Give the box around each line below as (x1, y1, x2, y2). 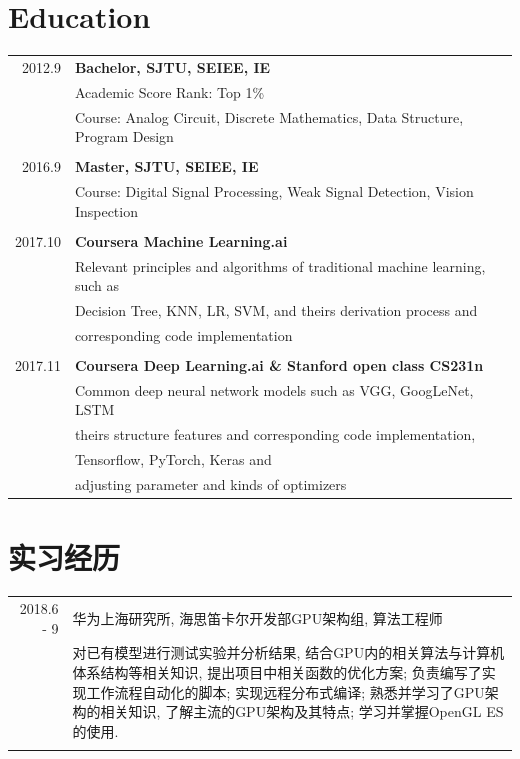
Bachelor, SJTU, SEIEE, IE (74, 56, 271, 77)
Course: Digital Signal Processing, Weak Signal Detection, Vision (74, 181, 474, 202)
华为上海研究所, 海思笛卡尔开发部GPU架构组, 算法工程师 (72, 607, 443, 628)
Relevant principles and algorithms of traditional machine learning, (74, 255, 486, 276)
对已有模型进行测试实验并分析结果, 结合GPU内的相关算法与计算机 (72, 642, 505, 663)
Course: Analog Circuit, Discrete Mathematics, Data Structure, (74, 106, 464, 127)
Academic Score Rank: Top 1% (74, 81, 265, 102)
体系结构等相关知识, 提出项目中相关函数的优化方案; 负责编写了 (72, 661, 482, 682)
